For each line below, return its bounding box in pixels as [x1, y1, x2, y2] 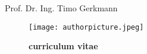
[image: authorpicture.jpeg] [29, 23, 144, 31]
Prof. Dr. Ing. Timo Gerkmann [5, 2, 118, 14]
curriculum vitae [29, 40, 98, 52]
